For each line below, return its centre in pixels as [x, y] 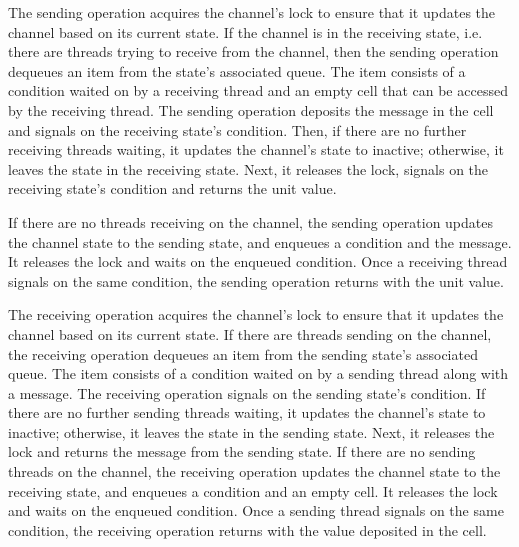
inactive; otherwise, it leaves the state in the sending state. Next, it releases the [251, 431]
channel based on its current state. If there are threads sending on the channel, [250, 333]
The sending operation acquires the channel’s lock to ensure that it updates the [252, 12]
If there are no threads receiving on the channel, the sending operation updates [251, 221]
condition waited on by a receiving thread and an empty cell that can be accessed [258, 90]
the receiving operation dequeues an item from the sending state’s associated [243, 353]
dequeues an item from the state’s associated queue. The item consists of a [237, 70]
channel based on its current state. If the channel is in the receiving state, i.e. [245, 31]
